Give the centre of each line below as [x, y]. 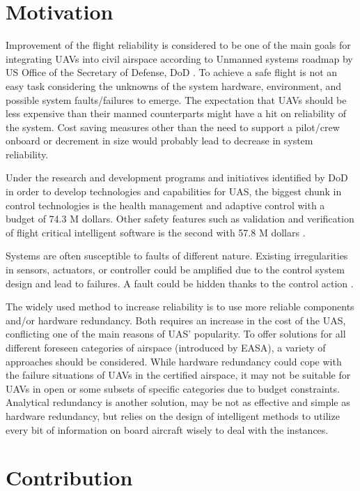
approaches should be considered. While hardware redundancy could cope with [174, 361]
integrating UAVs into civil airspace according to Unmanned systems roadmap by [179, 58]
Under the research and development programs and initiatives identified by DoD [177, 177]
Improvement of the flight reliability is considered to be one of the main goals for [178, 45]
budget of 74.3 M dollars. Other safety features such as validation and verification [180, 219]
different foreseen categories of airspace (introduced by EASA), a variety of [166, 347]
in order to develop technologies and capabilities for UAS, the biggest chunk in [174, 191]
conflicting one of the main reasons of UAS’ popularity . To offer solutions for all [176, 334]
